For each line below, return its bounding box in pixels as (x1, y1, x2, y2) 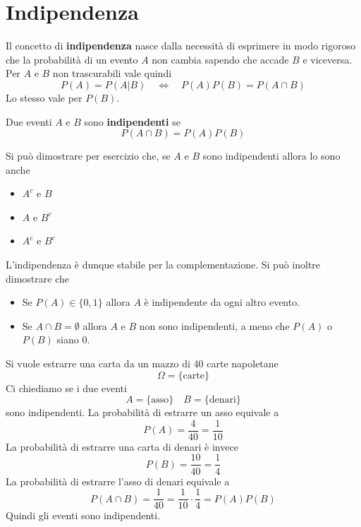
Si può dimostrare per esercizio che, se (6, 148, 171, 163)
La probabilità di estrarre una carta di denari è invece (6, 439, 238, 454)
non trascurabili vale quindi (52, 66, 172, 81)
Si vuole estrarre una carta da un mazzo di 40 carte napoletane (6, 356, 279, 371)
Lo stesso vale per (6, 90, 82, 105)
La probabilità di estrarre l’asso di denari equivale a (6, 473, 230, 488)
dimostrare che (6, 271, 69, 285)
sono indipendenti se (84, 114, 180, 129)
